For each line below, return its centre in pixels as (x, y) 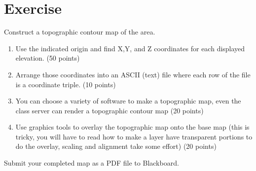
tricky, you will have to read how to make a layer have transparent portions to (134, 136)
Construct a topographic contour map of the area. (80, 32)
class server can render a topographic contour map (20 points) (110, 110)
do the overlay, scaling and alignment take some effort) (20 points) (116, 146)
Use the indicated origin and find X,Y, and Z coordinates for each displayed (130, 48)
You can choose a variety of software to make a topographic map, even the (128, 101)
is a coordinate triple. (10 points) (66, 84)
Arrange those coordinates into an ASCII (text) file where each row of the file (133, 74)
